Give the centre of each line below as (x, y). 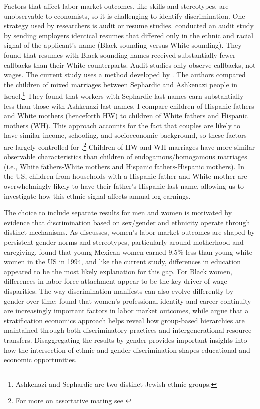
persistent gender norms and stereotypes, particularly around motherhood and (124, 242)
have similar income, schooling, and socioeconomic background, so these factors (125, 135)
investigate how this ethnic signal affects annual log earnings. (97, 196)
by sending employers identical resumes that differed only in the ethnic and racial (129, 35)
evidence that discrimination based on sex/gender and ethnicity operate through (127, 222)
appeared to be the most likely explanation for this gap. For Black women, (118, 271)
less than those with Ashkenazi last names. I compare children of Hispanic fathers (129, 106)
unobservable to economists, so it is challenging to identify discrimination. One (125, 16)
